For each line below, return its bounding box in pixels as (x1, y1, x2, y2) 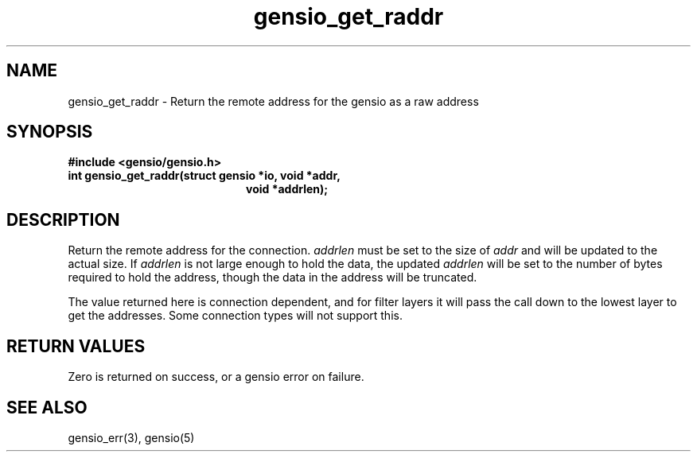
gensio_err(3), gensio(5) (68, 430, 195, 444)
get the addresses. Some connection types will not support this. (68, 309, 403, 323)
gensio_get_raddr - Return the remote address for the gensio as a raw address (68, 94, 479, 108)
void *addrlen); (246, 182, 329, 196)
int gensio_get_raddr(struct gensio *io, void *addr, (68, 169, 341, 183)
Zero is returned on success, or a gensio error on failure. (68, 370, 364, 384)
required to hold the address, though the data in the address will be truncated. (68, 270, 477, 285)
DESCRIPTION (6, 209, 120, 230)
